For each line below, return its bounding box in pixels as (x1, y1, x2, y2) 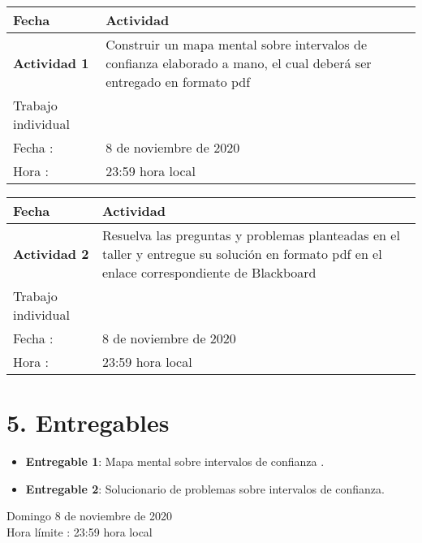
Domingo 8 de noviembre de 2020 (6, 507, 172, 524)
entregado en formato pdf (105, 72, 251, 91)
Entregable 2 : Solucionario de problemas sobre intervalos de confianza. (25, 480, 385, 497)
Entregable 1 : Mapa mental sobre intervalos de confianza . (25, 453, 325, 470)
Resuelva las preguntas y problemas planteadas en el (101, 226, 400, 244)
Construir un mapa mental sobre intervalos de (105, 35, 367, 54)
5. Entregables (6, 406, 170, 439)
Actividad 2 (13, 244, 89, 263)
